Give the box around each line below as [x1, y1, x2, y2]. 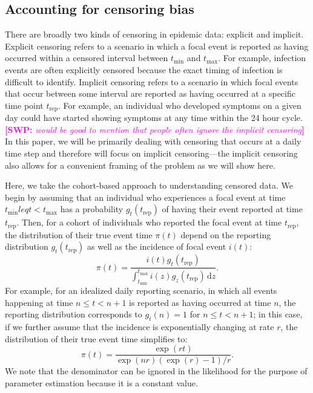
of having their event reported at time [162, 203, 303, 215]
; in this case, [253, 308, 303, 320]
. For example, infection [218, 51, 306, 64]
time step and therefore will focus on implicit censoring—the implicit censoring [5, 147, 298, 159]
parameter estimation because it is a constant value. [5, 377, 198, 389]
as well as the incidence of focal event [87, 240, 226, 253]
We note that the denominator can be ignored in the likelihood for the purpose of [5, 365, 308, 377]
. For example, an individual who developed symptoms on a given [58, 99, 301, 111]
